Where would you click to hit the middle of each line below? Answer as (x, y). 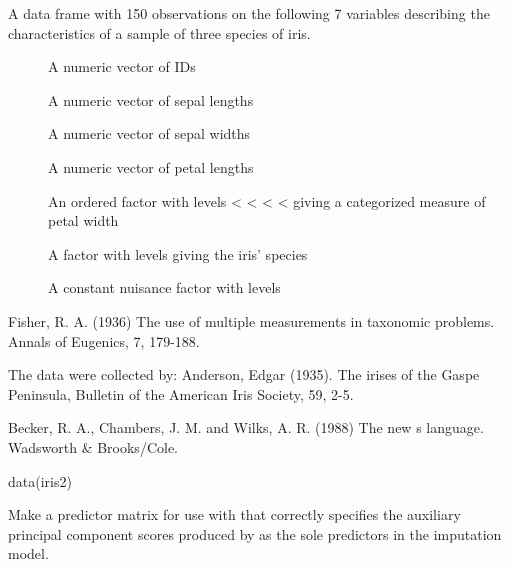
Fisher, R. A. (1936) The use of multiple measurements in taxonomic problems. (251, 320)
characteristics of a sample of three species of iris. (159, 32)
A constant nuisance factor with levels (164, 287)
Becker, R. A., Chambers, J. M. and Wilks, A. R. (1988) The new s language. (246, 427)
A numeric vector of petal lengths (151, 166)
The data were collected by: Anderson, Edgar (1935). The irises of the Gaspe (244, 374)
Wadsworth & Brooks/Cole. (93, 446)
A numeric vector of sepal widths (149, 133)
